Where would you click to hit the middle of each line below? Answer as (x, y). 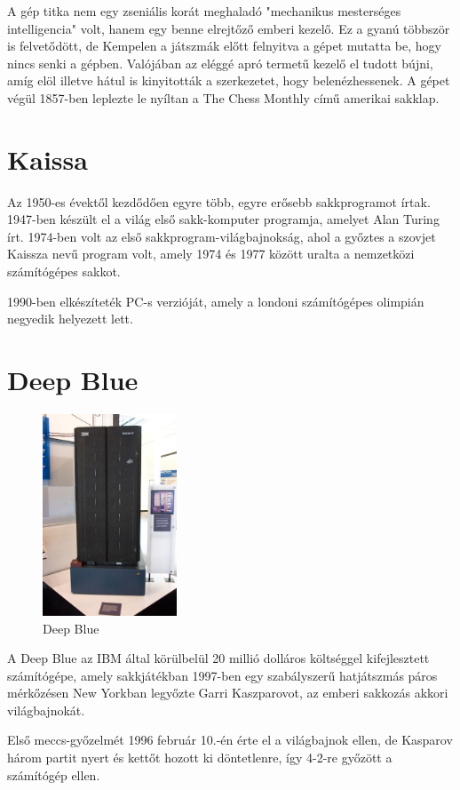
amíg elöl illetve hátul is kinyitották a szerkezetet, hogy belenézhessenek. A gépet (229, 80)
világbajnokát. (46, 710)
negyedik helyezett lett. (70, 319)
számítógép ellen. (54, 774)
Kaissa (48, 159)
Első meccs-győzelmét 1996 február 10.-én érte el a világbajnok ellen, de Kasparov (230, 740)
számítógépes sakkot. (64, 271)
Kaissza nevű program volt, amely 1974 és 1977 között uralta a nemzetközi (211, 254)
